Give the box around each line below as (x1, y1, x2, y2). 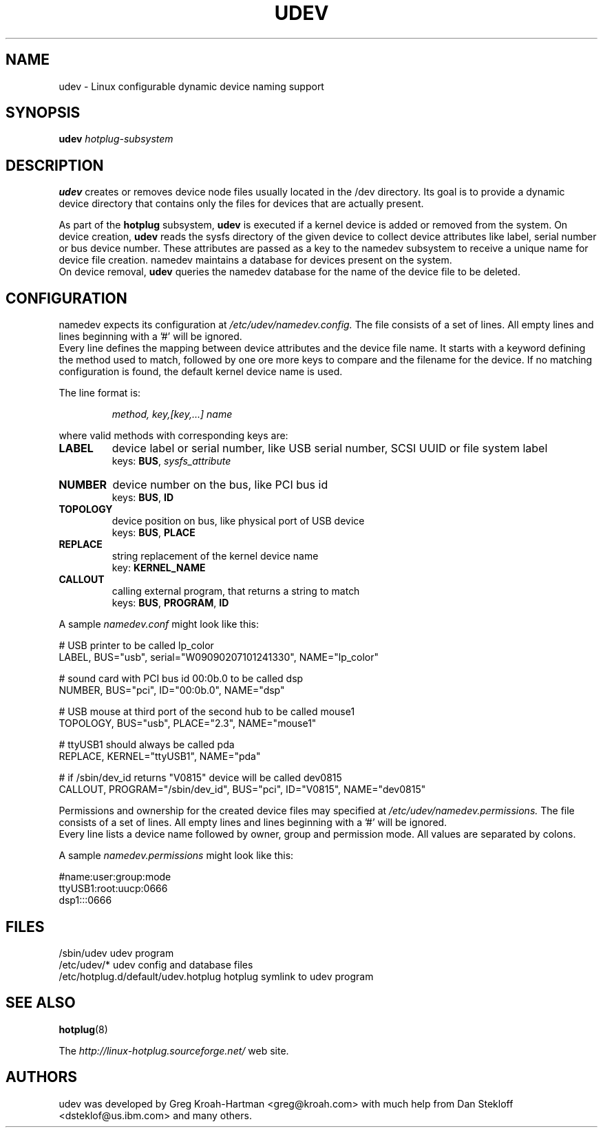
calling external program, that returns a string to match (112, 585, 360, 597)
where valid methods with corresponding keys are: (59, 430, 288, 442)
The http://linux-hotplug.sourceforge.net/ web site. (59, 1044, 289, 1057)
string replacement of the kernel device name (112, 550, 319, 562)
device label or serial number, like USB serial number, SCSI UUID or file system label (112, 441, 548, 456)
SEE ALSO (6, 994, 76, 1012)
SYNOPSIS (6, 104, 81, 122)
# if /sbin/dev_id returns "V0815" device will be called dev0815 (59, 772, 342, 784)
